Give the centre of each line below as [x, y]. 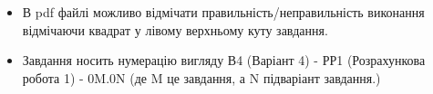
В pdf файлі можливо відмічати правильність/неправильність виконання [223, 12]
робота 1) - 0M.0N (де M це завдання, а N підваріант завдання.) [201, 77]
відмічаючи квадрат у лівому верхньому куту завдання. [175, 29]
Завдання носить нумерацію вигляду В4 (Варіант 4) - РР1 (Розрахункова [224, 60]
